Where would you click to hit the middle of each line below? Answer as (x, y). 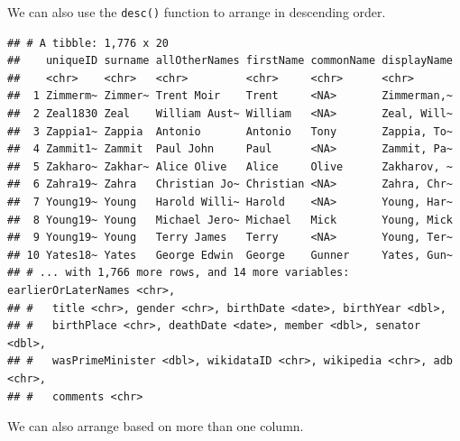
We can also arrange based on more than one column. (156, 426)
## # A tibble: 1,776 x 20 (88, 43)
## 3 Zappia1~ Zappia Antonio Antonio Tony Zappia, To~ (230, 131)
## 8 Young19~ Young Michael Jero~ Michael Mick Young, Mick (230, 220)
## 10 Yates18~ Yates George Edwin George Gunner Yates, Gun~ (230, 255)
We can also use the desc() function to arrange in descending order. (197, 12)
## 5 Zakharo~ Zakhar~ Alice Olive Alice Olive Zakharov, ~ (230, 166)
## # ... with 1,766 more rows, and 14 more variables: (179, 273)
